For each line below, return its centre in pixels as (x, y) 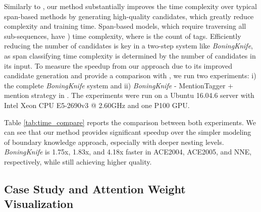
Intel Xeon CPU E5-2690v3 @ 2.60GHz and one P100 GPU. (97, 105)
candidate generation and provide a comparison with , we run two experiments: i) (130, 75)
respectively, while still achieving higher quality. (78, 161)
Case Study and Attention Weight (95, 189)
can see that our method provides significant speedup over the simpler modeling (128, 132)
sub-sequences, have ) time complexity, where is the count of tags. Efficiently (123, 36)
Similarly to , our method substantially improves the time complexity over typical (130, 6)
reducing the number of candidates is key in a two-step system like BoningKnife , (128, 46)
